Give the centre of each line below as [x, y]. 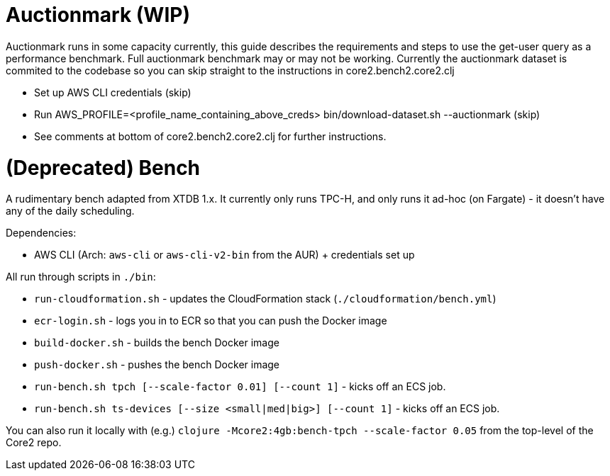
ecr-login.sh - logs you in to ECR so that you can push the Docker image [211, 321]
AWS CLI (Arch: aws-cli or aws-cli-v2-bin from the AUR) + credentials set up [224, 255]
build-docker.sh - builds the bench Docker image [157, 343]
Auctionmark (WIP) [98, 15]
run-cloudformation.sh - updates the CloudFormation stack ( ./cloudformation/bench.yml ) [265, 299]
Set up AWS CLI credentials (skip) [113, 92]
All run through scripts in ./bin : [81, 277]
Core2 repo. [34, 443]
